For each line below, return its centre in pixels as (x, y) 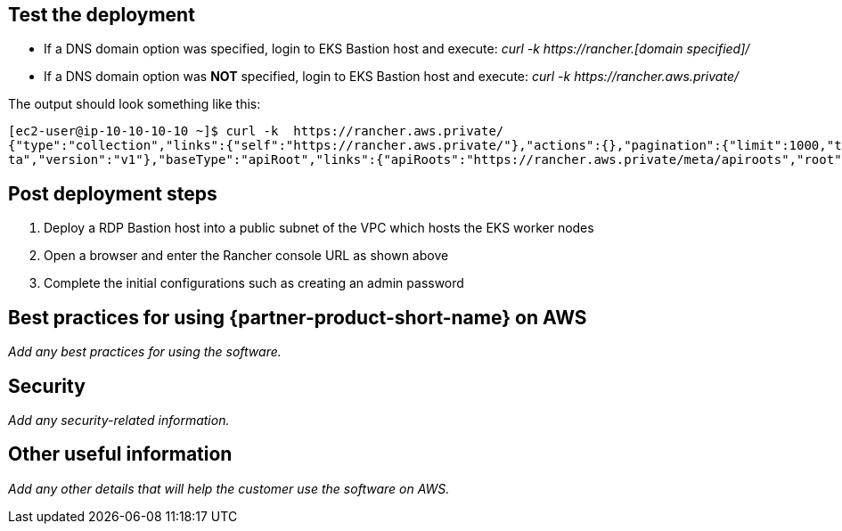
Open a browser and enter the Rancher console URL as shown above (246, 256)
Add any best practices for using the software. (145, 352)
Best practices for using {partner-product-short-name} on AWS (298, 317)
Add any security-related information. (119, 420)
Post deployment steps (113, 193)
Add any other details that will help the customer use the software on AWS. (229, 488)
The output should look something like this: (135, 104)
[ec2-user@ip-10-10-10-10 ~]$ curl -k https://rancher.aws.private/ (256, 131)
